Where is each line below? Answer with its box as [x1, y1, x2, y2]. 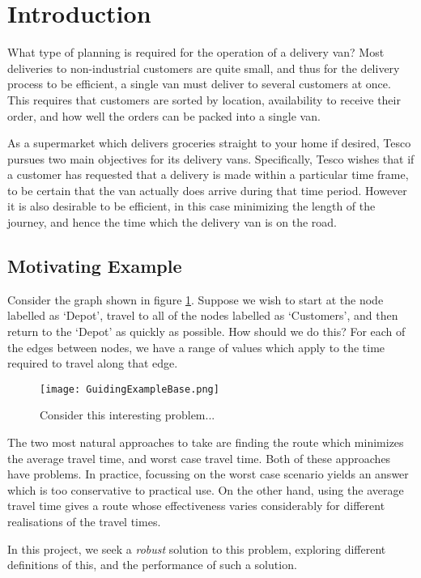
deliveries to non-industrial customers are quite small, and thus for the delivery [7, 59, 400, 76]
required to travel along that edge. [7, 355, 178, 372]
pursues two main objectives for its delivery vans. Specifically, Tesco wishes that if [7, 150, 415, 167]
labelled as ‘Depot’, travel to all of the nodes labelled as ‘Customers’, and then [7, 307, 398, 324]
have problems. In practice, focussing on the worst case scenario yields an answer [7, 465, 409, 482]
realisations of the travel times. [7, 513, 161, 530]
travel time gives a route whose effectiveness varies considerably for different [7, 497, 385, 514]
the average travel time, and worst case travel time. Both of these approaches [7, 449, 391, 466]
